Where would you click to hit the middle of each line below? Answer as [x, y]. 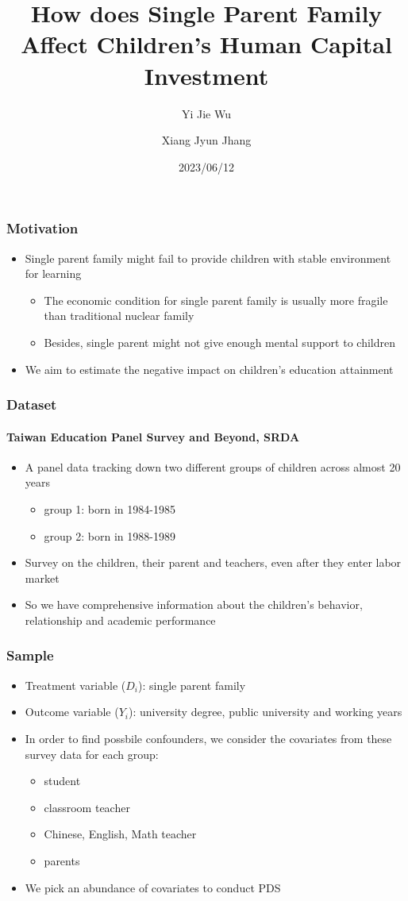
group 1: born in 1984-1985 [110, 508]
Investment [206, 75]
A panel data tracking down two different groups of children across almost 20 [213, 466]
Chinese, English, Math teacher [120, 834]
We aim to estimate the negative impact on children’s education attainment [209, 369]
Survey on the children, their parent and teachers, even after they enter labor [213, 562]
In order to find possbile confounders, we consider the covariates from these [208, 738]
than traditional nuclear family [119, 316]
